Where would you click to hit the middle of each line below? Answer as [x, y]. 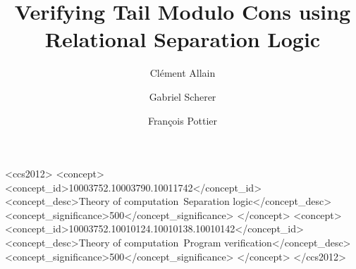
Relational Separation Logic [183, 39]
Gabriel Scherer [183, 96]
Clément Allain [183, 73]
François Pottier [183, 120]
